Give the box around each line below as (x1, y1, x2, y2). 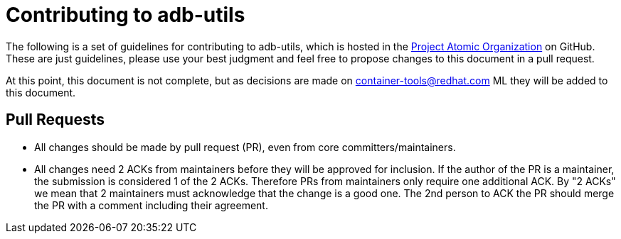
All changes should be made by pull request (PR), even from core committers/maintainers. (34, 140, 456, 153)
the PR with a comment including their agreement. (34, 199, 268, 211)
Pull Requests (6, 111, 105, 129)
